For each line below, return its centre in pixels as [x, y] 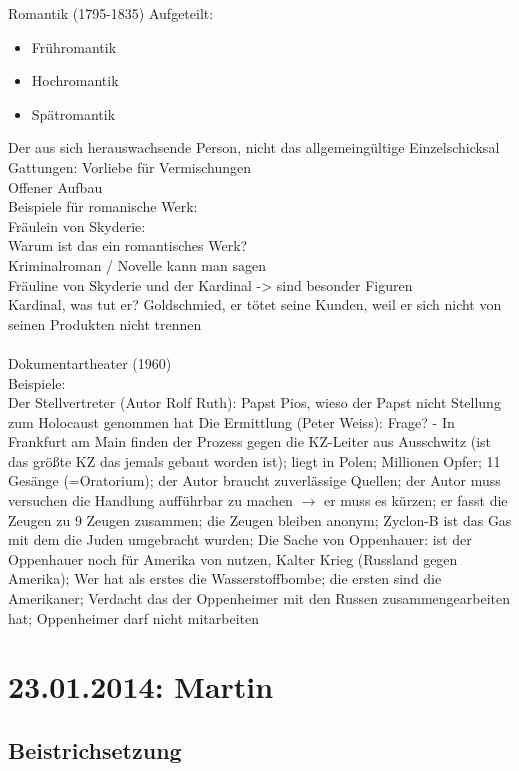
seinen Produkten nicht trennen [105, 323]
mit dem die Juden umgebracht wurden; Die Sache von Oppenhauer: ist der [240, 539]
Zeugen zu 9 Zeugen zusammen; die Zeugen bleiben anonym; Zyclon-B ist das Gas [260, 519]
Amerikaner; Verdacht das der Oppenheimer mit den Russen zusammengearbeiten [259, 598]
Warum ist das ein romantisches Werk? [128, 245]
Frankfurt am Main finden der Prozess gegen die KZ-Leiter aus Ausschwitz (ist [250, 441]
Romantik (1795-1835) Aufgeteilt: [111, 13]
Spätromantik [73, 113]
